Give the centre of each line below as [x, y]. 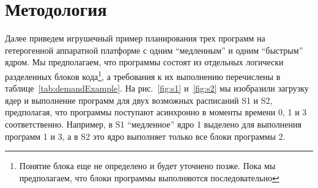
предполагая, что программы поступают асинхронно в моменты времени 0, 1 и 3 [156, 112]
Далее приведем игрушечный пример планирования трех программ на [135, 38]
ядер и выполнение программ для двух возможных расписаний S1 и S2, [139, 100]
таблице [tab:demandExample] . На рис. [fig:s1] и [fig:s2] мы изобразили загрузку [157, 88]
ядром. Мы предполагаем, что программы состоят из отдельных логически [144, 62]
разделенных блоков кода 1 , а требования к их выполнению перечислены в [143, 75]
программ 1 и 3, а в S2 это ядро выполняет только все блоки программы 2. [145, 136]
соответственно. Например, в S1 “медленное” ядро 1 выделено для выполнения [153, 124]
